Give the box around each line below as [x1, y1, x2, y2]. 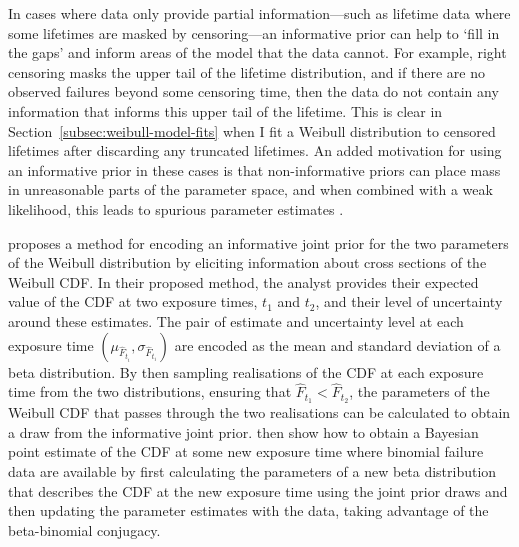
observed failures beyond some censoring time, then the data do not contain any [8, 81, 499, 102]
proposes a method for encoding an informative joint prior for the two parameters [8, 232, 509, 253]
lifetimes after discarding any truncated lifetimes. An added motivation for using [8, 140, 502, 161]
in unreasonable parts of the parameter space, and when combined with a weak [8, 179, 493, 200]
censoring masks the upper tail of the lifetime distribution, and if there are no [8, 61, 485, 82]
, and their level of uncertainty [315, 291, 503, 312]
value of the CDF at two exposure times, [8, 291, 258, 312]
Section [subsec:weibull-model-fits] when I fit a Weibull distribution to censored [8, 120, 496, 141]
